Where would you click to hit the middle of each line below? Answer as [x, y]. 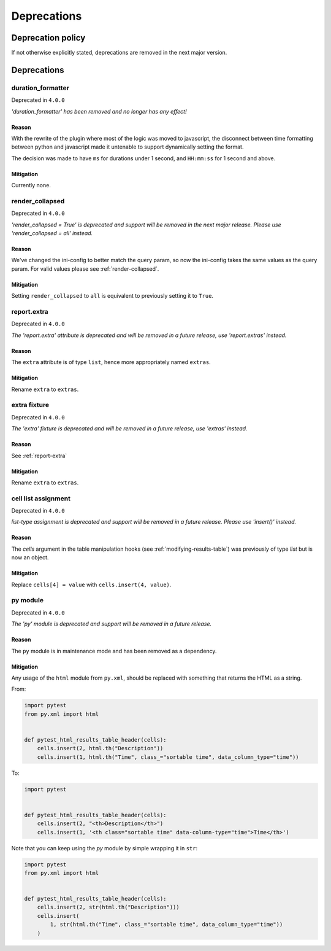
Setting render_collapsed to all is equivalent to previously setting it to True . [112, 296]
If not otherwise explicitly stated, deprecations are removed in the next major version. [119, 53]
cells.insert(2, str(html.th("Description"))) [108, 907]
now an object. [30, 557]
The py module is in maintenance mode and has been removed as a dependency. [114, 651]
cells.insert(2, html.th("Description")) [100, 748]
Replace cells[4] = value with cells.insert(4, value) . [91, 584]
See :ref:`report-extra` [39, 456]
